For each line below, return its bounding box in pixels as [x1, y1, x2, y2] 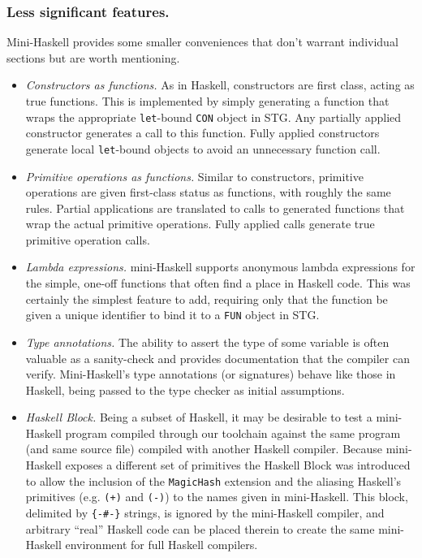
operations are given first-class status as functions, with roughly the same [25, 184, 391, 201]
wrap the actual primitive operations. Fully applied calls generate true [25, 215, 375, 232]
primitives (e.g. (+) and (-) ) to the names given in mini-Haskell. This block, [25, 488, 408, 505]
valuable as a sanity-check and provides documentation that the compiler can [25, 349, 410, 366]
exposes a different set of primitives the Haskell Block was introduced [65, 456, 411, 474]
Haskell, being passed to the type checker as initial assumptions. [25, 381, 345, 398]
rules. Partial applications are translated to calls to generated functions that [25, 199, 405, 216]
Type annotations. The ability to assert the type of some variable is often [25, 333, 390, 350]
